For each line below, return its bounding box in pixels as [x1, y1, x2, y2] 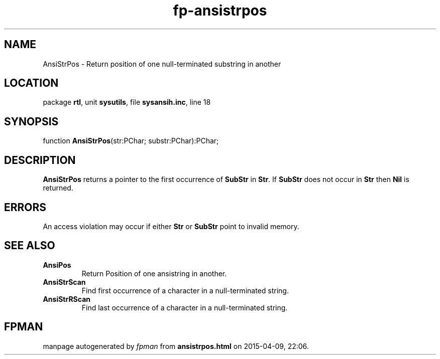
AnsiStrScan [43, 277, 86, 286]
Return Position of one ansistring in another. [81, 269, 227, 278]
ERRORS [4, 201, 47, 214]
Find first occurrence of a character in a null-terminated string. [81, 286, 289, 295]
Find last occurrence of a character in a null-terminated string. [81, 303, 288, 312]
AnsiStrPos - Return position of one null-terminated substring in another [43, 59, 281, 68]
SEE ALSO [4, 239, 55, 252]
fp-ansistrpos [173, 2, 267, 19]
